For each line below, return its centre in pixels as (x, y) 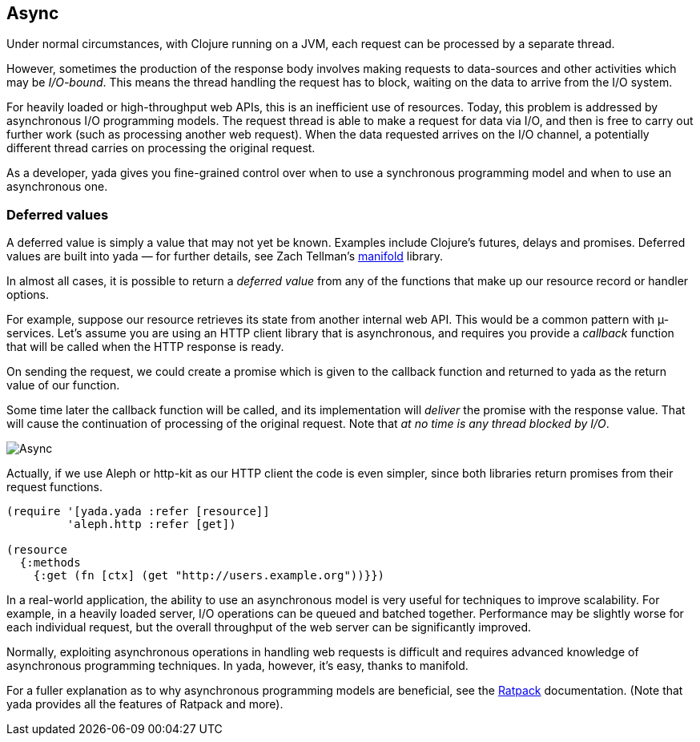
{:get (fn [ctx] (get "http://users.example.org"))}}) (209, 576)
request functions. (54, 487)
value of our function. (63, 385)
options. (28, 295)
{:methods (50, 563)
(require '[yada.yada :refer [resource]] (138, 512)
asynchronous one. (57, 187)
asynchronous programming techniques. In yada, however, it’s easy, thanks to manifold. (237, 666)
